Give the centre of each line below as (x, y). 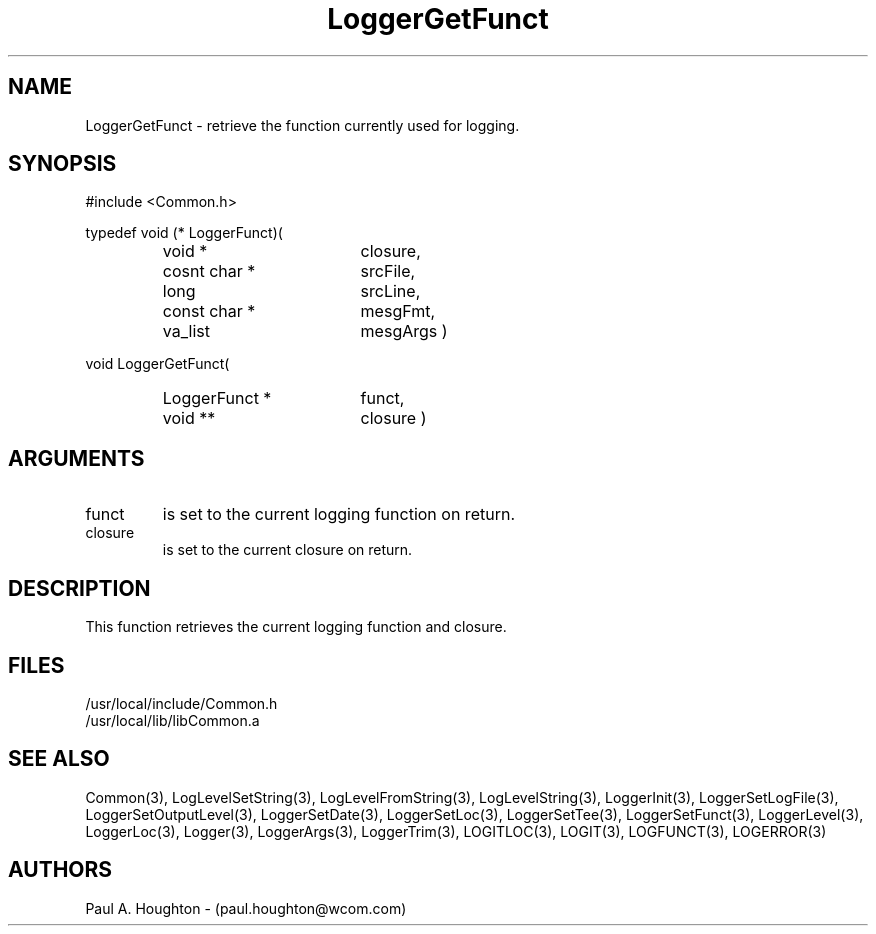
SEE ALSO (59, 759)
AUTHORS (60, 870)
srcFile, (388, 271)
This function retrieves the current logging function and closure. (296, 627)
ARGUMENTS (76, 458)
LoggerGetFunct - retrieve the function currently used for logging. (302, 125)
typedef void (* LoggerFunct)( (184, 233)
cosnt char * (209, 271)
